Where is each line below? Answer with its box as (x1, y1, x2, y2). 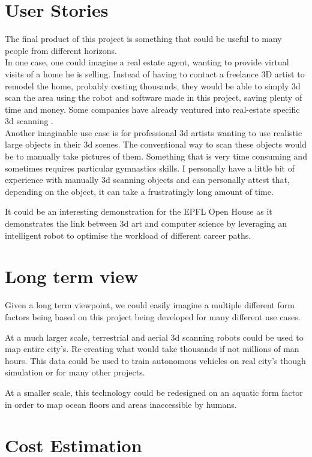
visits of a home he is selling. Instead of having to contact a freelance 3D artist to (5, 67, 305, 80)
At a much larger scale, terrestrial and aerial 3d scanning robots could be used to (5, 330, 304, 343)
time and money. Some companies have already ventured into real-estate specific (5, 103, 300, 115)
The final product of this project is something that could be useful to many (5, 32, 282, 45)
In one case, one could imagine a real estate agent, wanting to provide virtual (5, 56, 289, 68)
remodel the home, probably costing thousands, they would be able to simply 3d (5, 79, 301, 92)
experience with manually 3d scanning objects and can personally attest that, (5, 173, 290, 186)
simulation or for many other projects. (5, 366, 145, 378)
